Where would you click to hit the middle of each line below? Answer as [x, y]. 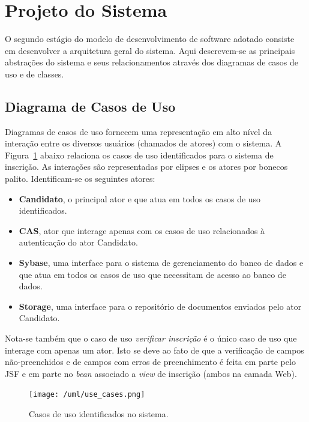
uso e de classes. [34, 74]
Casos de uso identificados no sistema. [99, 414]
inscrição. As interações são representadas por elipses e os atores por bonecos [146, 167]
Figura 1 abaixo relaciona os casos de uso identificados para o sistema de [139, 155]
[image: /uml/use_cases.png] [87, 395]
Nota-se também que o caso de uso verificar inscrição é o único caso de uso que [151, 338]
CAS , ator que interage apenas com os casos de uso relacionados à [142, 230]
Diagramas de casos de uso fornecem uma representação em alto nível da [139, 131]
